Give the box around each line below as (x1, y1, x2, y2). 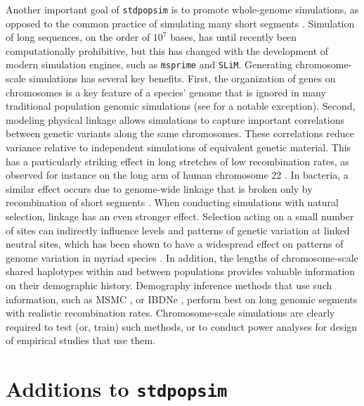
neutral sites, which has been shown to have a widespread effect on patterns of (6, 236, 344, 251)
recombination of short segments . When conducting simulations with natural (6, 195, 339, 210)
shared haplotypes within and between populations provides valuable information (6, 264, 356, 279)
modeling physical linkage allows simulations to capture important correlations (6, 112, 345, 127)
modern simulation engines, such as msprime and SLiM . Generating (6, 57, 292, 72)
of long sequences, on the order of (6, 30, 150, 44)
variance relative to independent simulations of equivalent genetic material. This (6, 140, 351, 155)
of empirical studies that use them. (6, 333, 155, 348)
